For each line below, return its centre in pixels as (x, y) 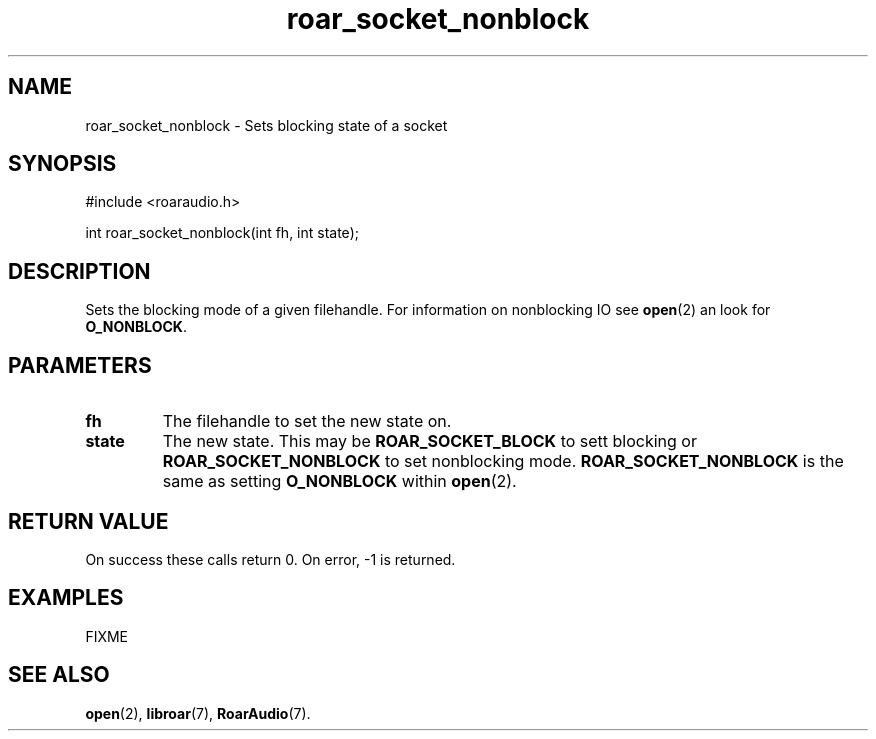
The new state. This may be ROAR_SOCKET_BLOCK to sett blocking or (429, 441)
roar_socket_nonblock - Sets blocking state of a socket (266, 125)
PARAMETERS (80, 365)
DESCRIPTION (79, 271)
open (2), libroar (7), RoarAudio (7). (198, 713)
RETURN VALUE (88, 521)
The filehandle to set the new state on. (307, 421)
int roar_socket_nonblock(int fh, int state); (222, 233)
